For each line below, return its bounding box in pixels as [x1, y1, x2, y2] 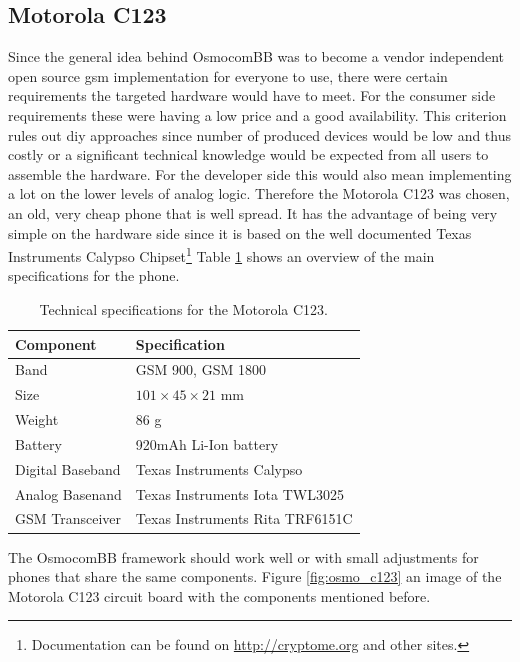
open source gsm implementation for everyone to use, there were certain [8, 65, 448, 86]
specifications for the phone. [8, 265, 180, 286]
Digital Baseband [15, 458, 121, 479]
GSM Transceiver [15, 508, 122, 529]
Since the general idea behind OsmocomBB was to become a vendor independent [8, 46, 505, 67]
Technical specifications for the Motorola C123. [39, 298, 328, 319]
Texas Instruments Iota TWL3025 [135, 483, 344, 504]
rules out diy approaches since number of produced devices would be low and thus [8, 124, 512, 145]
